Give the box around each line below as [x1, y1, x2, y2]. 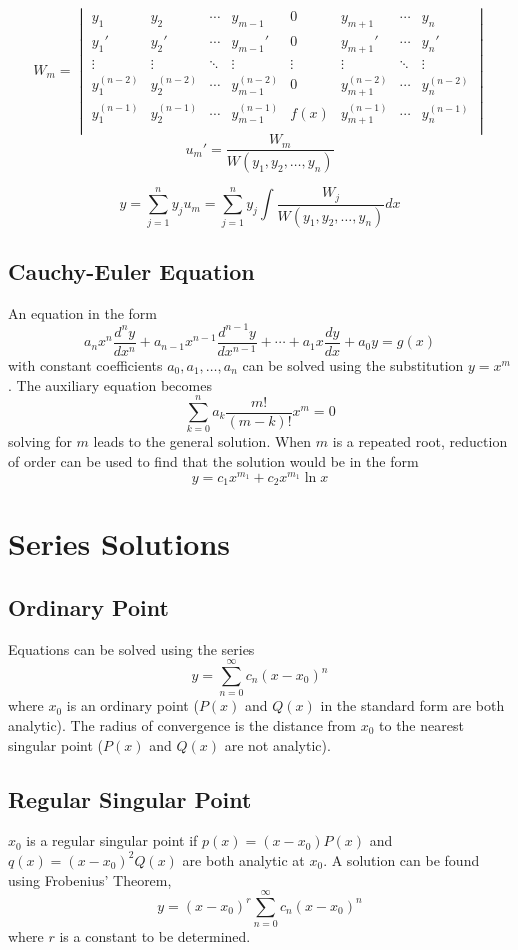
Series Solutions [8, 523, 231, 564]
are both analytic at [182, 849, 305, 870]
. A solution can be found [323, 849, 480, 870]
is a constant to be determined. [59, 926, 251, 947]
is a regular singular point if [26, 830, 198, 851]
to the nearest [379, 714, 464, 735]
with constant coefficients [8, 355, 163, 376]
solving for [8, 431, 72, 452]
